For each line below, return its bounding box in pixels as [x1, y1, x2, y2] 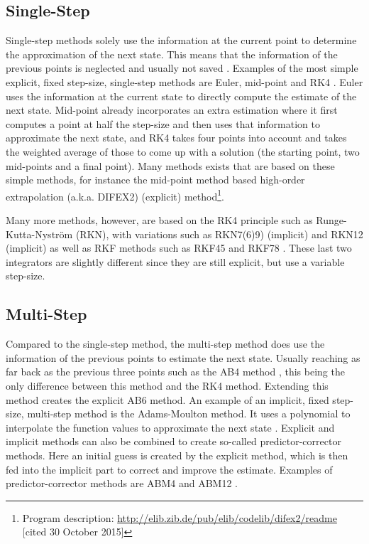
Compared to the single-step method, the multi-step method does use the [6, 336, 325, 351]
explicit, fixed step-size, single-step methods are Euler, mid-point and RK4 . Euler [6, 74, 363, 89]
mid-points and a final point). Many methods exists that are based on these [6, 158, 335, 173]
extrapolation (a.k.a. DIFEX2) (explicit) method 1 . [6, 186, 224, 203]
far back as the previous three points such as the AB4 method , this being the [6, 364, 345, 379]
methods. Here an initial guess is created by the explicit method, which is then [6, 447, 348, 462]
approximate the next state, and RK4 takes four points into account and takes [6, 130, 347, 145]
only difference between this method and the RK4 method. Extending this [6, 378, 329, 393]
